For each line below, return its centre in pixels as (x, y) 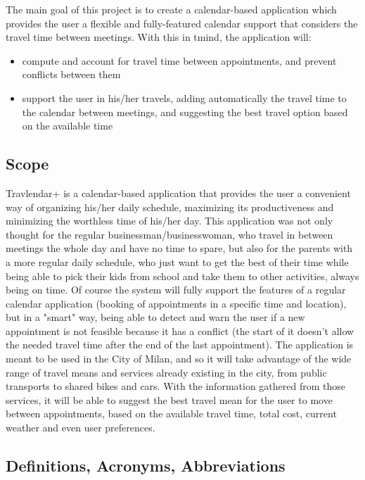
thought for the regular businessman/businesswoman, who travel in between (169, 234)
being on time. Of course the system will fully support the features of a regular (176, 290)
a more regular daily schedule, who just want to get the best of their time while (177, 261)
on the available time (68, 126)
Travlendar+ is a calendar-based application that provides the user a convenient (178, 192)
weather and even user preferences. (81, 428)
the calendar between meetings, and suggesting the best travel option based (185, 112)
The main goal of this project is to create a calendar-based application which (171, 9)
